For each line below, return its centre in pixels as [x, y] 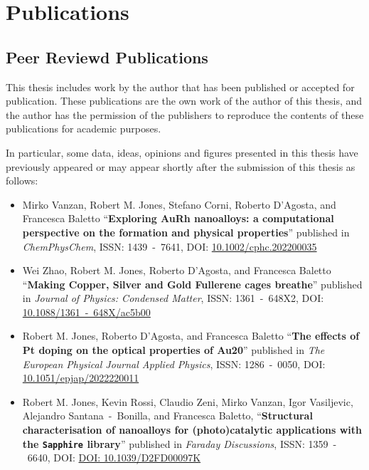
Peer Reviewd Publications [107, 57]
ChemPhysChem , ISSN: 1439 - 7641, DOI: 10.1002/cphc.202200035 [170, 246]
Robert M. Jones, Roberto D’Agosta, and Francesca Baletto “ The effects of [191, 336]
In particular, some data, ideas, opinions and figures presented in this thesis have [182, 152]
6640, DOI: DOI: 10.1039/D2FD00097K [114, 458]
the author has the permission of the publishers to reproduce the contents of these [185, 114]
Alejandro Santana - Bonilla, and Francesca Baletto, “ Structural [167, 416]
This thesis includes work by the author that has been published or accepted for [180, 87]
